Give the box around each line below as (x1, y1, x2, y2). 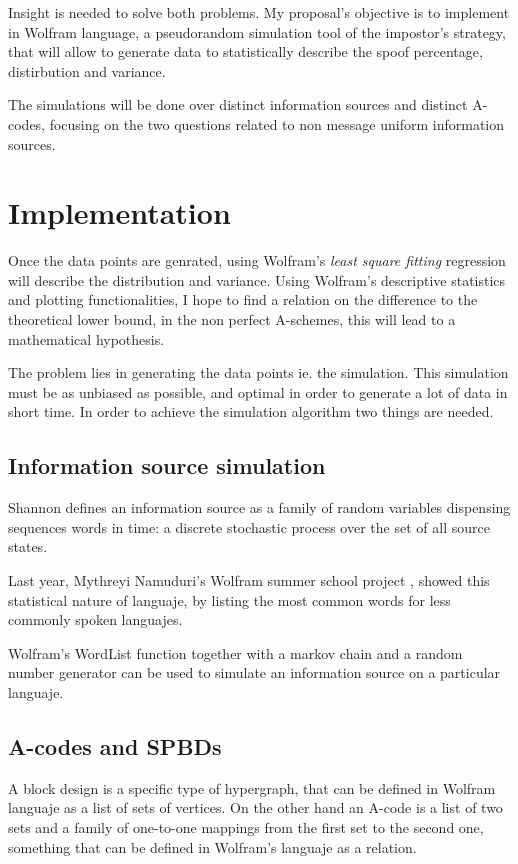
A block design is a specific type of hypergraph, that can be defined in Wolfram (8, 777, 496, 798)
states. (8, 536, 48, 557)
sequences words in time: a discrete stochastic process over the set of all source (8, 516, 490, 537)
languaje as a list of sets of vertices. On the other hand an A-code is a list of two (8, 797, 503, 818)
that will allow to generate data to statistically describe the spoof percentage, (8, 41, 483, 62)
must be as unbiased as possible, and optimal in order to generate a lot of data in (8, 381, 508, 402)
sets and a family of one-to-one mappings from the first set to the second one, (8, 816, 484, 837)
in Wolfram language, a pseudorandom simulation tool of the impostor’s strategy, (8, 21, 506, 42)
